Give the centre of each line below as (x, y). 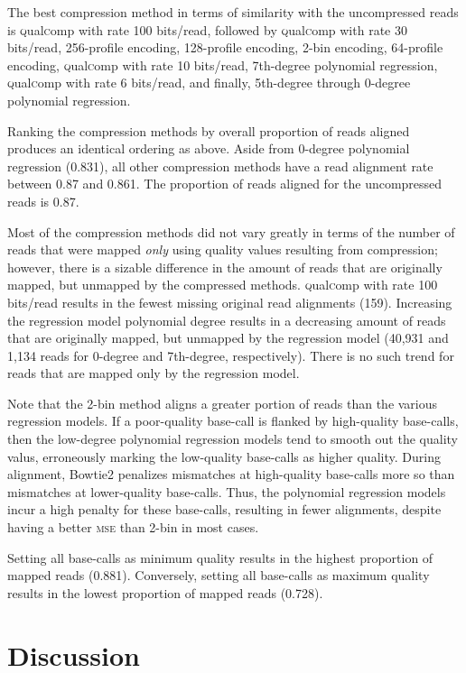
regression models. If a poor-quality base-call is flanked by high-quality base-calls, (233, 421)
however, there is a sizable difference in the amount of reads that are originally (225, 267)
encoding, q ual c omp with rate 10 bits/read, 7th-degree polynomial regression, (223, 65)
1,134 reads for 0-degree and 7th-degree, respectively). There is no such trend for (231, 355)
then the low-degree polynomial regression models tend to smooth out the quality (233, 439)
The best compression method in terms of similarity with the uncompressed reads (233, 12)
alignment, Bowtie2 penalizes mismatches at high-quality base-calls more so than (231, 474)
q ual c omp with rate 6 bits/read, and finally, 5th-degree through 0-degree (209, 83)
